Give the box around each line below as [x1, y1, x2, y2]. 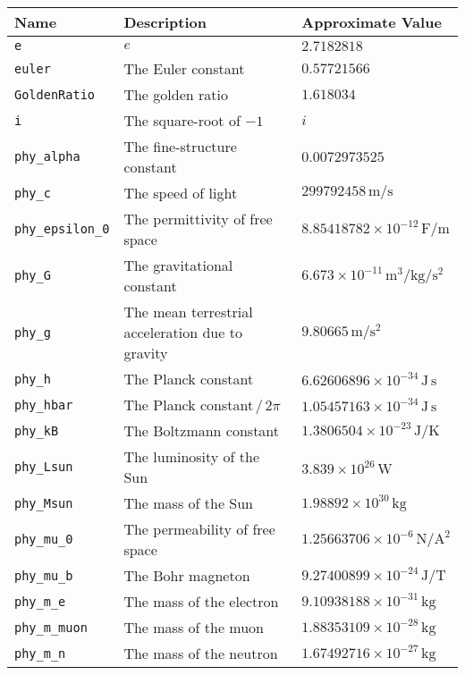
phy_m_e [14, 594, 66, 609]
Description [123, 12, 207, 32]
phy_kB [14, 423, 59, 438]
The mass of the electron [123, 591, 279, 612]
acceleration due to [123, 322, 242, 342]
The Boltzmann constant [123, 420, 280, 441]
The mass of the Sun [123, 493, 254, 513]
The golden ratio [123, 84, 228, 105]
